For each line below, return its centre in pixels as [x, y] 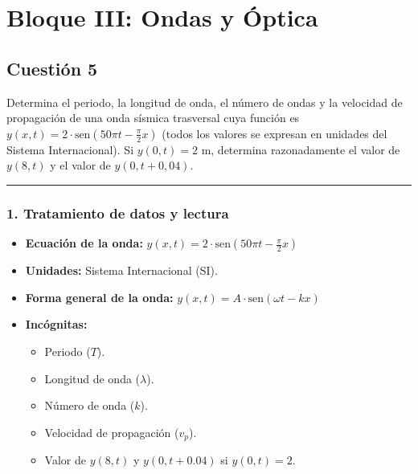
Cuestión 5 [52, 68]
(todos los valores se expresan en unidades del [275, 133]
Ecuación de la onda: [84, 243]
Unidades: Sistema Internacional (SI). [121, 270]
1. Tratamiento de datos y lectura [118, 212]
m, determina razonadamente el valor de [301, 149]
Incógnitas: [56, 324]
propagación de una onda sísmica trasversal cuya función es [153, 118]
